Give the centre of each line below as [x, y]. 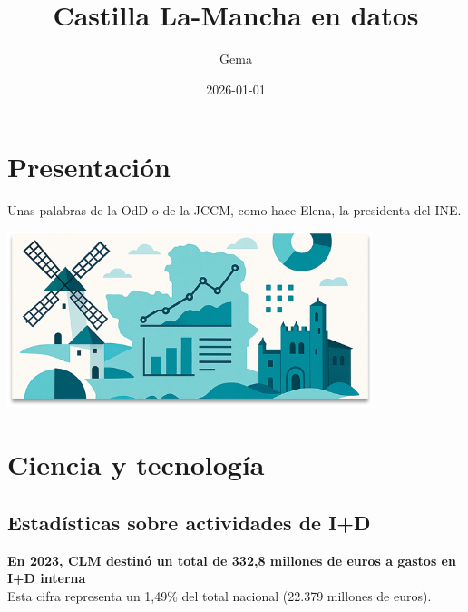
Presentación [89, 167]
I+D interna [47, 578]
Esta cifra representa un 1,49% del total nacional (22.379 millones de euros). [219, 595]
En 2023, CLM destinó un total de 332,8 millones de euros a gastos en [232, 560]
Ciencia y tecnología [136, 464]
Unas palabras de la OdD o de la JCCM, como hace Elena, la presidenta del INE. [234, 210]
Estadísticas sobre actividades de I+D [189, 522]
